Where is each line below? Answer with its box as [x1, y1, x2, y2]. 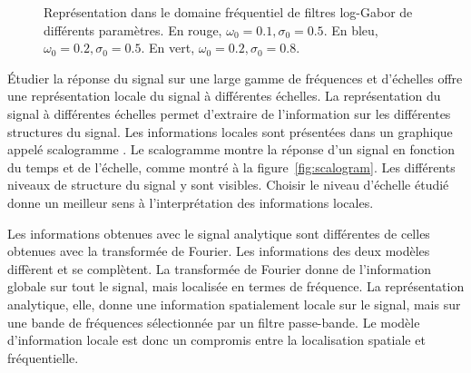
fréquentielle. [7, 348, 79, 367]
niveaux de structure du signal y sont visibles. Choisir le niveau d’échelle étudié [7, 175, 449, 194]
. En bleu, [323, 20, 378, 39]
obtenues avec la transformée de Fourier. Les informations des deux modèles [7, 241, 430, 260]
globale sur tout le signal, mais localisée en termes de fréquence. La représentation [7, 277, 465, 296]
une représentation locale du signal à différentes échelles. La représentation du [7, 86, 441, 105]
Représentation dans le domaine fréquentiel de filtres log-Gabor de [44, 3, 413, 21]
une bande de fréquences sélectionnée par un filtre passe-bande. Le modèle [7, 312, 420, 331]
